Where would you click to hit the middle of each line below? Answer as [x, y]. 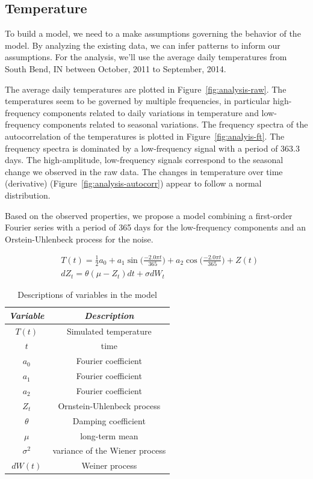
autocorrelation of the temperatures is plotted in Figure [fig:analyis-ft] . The [145, 136]
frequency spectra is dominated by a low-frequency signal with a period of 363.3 [153, 148]
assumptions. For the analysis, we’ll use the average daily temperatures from [146, 57]
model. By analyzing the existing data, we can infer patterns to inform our [143, 45]
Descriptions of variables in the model [87, 295]
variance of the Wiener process [109, 450]
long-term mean [109, 435]
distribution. [28, 195]
